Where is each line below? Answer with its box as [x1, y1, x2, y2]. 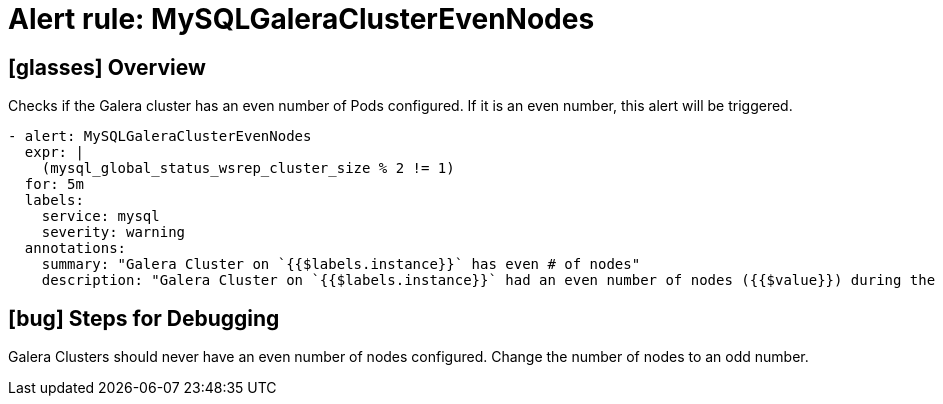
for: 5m [24, 176, 84, 193]
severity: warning [41, 224, 186, 241]
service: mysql [41, 208, 160, 225]
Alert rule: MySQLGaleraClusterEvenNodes [8, 2, 595, 36]
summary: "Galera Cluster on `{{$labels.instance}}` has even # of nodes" [41, 256, 641, 273]
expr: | [24, 144, 84, 161]
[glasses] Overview [8, 54, 206, 80]
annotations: [24, 240, 127, 257]
